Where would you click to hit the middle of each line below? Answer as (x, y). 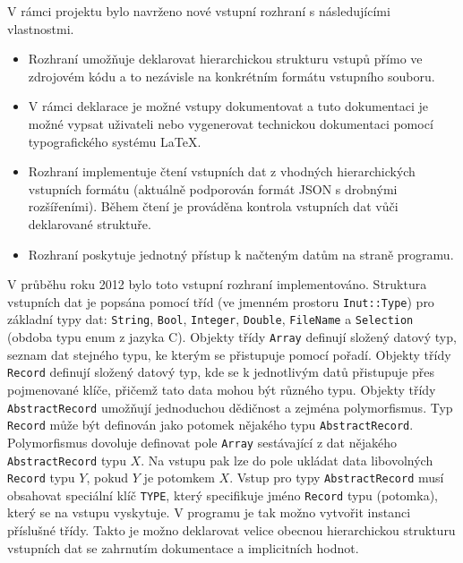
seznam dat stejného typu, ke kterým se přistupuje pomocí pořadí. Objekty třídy (229, 354)
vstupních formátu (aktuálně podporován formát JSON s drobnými (213, 188)
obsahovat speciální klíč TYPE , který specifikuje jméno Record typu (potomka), (223, 495)
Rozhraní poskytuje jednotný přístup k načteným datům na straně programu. (241, 254)
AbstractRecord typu (67, 460)
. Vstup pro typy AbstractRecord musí (337, 478)
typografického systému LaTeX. (115, 141)
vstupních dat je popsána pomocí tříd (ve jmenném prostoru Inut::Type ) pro (221, 301)
